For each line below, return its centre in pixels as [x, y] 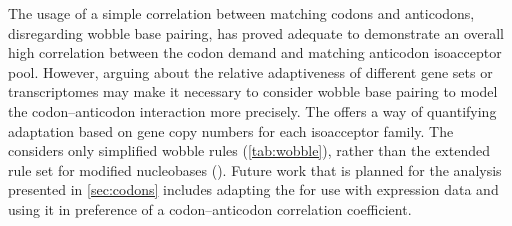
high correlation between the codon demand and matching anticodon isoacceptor [255, 52]
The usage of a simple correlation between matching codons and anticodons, [241, 13]
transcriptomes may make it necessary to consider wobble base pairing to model [253, 91]
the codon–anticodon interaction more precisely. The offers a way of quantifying [252, 110]
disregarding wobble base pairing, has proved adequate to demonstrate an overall [256, 32]
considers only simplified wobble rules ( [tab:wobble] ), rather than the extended [249, 150]
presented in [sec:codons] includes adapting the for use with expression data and [253, 189]
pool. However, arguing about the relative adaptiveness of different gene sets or [250, 71]
